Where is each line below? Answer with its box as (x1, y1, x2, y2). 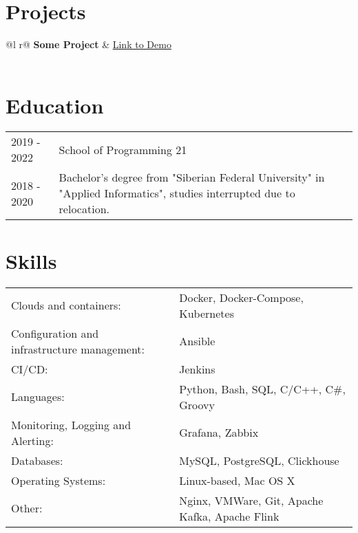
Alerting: (11, 432, 54, 448)
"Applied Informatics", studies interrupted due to (59, 185, 295, 202)
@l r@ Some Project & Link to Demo (6, 37, 171, 52)
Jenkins (179, 360, 215, 377)
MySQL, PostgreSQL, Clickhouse (179, 452, 339, 468)
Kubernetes (179, 305, 234, 321)
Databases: (11, 452, 63, 468)
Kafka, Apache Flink (179, 508, 280, 524)
